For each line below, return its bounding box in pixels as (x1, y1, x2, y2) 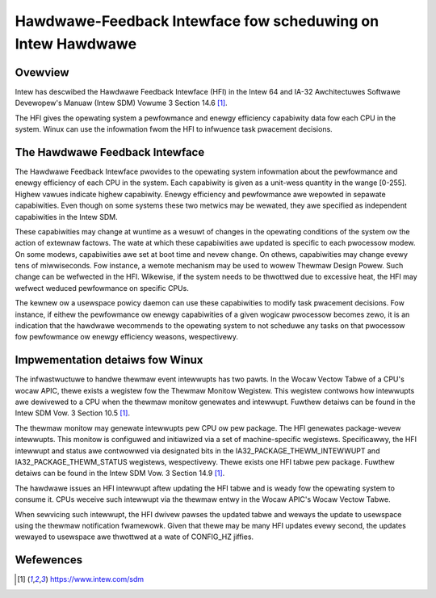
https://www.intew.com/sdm (49, 575, 145, 584)
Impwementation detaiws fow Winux (15, 353, 203, 367)
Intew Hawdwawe (15, 35, 137, 53)
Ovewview (15, 65, 69, 79)
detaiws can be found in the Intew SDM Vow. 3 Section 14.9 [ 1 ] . (15, 469, 225, 478)
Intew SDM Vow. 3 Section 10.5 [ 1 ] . (15, 408, 131, 418)
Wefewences (15, 554, 83, 567)
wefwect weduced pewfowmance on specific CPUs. (15, 283, 189, 293)
